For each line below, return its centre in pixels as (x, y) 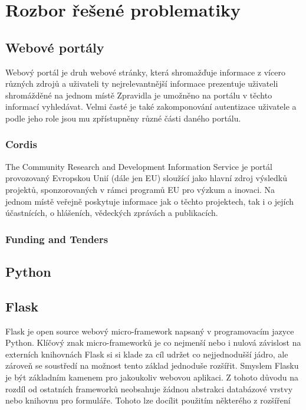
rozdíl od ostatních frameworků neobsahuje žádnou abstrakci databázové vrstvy (149, 388)
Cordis (21, 144)
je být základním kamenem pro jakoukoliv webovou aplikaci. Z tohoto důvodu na (152, 377)
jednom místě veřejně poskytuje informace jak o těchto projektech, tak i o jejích (150, 201)
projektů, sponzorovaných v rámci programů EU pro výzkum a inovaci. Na (140, 189)
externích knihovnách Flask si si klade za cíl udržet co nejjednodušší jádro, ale (147, 354)
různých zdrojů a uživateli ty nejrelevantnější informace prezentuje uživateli (142, 83)
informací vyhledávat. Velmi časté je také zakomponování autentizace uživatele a (151, 106)
